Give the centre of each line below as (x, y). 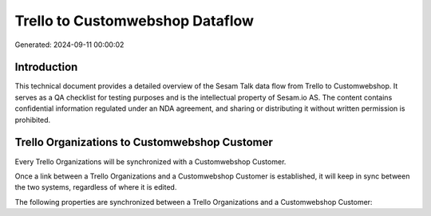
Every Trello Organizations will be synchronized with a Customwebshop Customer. (150, 161)
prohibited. (33, 120)
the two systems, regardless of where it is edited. (96, 187)
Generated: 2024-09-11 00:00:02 (69, 45)
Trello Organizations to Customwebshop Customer (144, 142)
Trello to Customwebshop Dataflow (134, 21)
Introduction (46, 67)
